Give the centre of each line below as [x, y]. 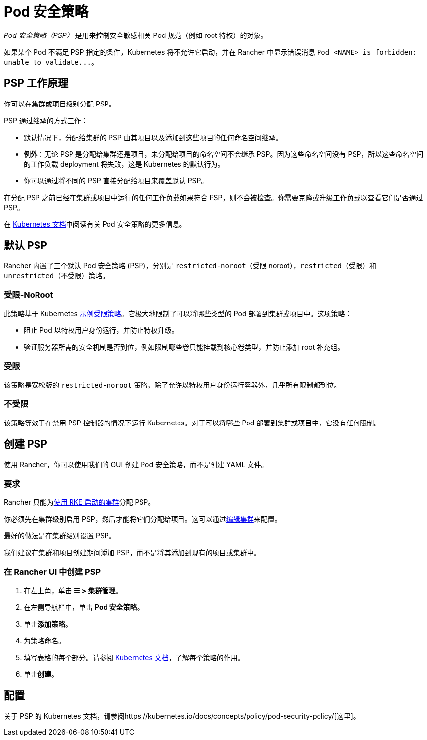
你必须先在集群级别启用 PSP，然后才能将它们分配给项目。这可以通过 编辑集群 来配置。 [143, 519]
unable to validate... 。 [51, 62]
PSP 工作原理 [36, 83]
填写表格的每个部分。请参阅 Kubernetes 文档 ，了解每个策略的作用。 [134, 658]
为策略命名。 [44, 641]
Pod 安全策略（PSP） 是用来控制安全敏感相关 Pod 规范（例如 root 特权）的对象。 [136, 35]
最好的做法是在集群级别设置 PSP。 [60, 536]
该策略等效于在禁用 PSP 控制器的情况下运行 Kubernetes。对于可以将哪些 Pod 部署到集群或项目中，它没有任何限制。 [193, 423]
